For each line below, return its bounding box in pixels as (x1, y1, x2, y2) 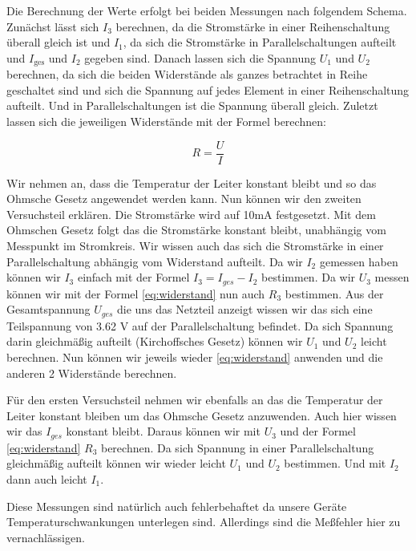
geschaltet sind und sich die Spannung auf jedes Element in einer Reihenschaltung (6, 81, 410, 98)
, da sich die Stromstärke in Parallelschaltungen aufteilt (123, 34, 397, 51)
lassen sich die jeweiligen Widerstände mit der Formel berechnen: (6, 113, 326, 130)
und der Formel (280, 423, 356, 440)
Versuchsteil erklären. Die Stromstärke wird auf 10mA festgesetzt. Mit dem (6, 205, 376, 222)
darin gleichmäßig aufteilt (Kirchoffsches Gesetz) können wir (6, 333, 303, 350)
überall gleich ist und (6, 34, 111, 51)
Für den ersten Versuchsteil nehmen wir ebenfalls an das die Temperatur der (6, 391, 383, 408)
